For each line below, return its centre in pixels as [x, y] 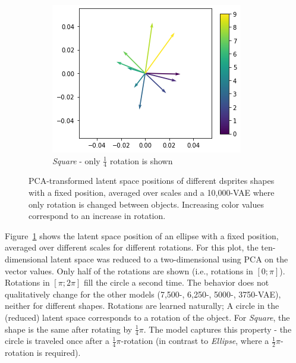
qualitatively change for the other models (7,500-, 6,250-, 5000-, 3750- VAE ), [143, 294]
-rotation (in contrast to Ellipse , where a [195, 341]
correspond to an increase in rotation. [97, 216]
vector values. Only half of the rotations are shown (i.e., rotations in [129, 270]
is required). [59, 353]
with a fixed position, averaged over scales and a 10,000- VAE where [152, 193]
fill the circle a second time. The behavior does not [176, 282]
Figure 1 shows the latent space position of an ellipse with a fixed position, [142, 235]
